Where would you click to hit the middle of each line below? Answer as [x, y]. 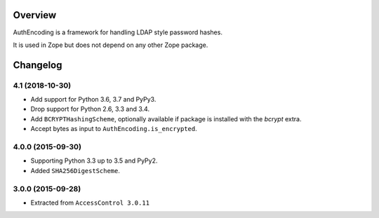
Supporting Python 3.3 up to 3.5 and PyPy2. [94, 161]
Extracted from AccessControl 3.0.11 [90, 203]
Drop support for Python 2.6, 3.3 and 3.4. [90, 109]
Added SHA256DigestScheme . [75, 170]
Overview [35, 15]
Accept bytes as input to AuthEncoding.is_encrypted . [114, 129]
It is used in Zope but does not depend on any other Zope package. [111, 45]
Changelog [38, 65]
